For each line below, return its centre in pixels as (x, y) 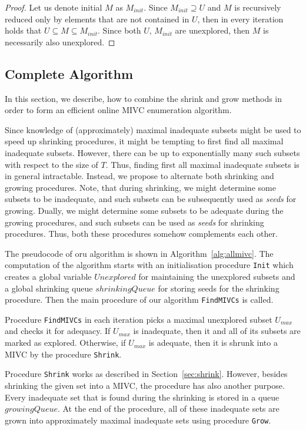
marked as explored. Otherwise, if (65, 343)
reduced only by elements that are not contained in (97, 19)
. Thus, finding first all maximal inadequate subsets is (202, 164)
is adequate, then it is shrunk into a (213, 343)
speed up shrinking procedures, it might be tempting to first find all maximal (144, 141)
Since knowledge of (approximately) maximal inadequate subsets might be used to (153, 129)
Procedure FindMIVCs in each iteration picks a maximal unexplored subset (139, 319)
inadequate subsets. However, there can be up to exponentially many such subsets (152, 152)
